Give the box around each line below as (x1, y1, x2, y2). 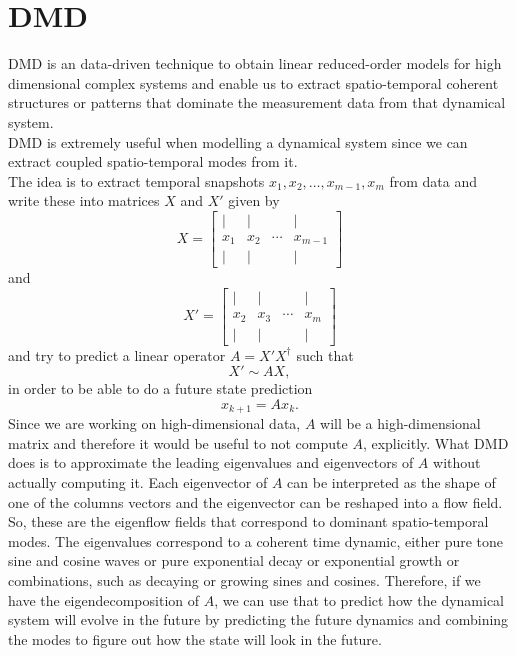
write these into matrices (8, 190, 160, 211)
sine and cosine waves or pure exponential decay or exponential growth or (8, 550, 460, 571)
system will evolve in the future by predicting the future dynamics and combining (8, 609, 509, 630)
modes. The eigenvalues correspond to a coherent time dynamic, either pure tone (8, 530, 504, 551)
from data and (389, 170, 477, 191)
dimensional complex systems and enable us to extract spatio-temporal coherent (8, 72, 499, 93)
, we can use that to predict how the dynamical (214, 589, 505, 610)
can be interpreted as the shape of (287, 472, 496, 493)
